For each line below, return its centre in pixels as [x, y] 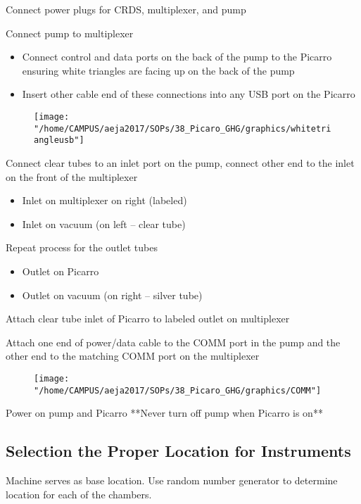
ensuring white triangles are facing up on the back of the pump [158, 70]
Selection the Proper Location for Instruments [178, 451]
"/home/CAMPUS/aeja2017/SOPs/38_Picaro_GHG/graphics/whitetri [183, 128]
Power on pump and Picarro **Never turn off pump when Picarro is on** [164, 413]
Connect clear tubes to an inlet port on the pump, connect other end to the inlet [180, 162]
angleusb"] [59, 140]
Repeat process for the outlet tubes [82, 247]
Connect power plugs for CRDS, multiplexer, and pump [126, 9]
